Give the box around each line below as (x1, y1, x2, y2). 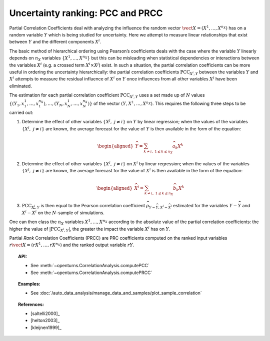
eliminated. (9, 83, 32, 89)
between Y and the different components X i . (9, 38, 101, 45)
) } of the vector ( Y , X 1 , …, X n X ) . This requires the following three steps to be (87, 100, 246, 107)
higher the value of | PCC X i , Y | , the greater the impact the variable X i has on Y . (9, 225, 170, 233)
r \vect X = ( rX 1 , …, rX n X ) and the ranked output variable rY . (9, 241, 134, 248)
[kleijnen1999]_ (30, 325, 62, 331)
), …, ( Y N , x (43, 101, 67, 108)
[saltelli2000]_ (30, 311, 60, 317)
